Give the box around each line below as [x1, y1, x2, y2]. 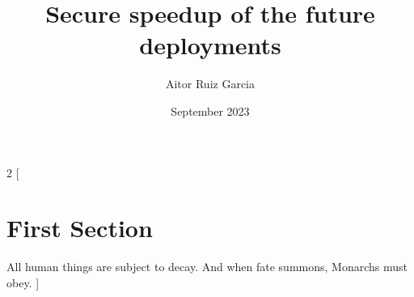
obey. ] [6, 274, 40, 291]
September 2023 [171, 102, 250, 119]
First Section [6, 211, 153, 244]
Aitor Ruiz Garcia [165, 75, 256, 92]
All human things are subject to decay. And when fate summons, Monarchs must [6, 258, 408, 275]
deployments [139, 28, 281, 62]
